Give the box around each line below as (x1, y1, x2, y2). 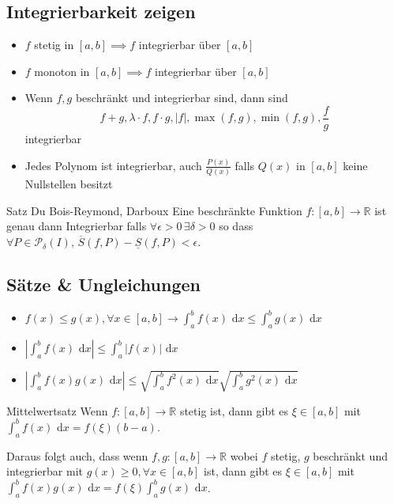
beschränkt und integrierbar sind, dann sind (75, 89, 288, 106)
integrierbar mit (6, 463, 83, 479)
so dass (219, 218, 253, 234)
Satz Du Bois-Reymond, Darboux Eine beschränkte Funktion (6, 202, 302, 218)
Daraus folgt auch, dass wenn (6, 447, 148, 464)
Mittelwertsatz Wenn (6, 402, 108, 419)
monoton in (34, 63, 90, 79)
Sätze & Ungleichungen (6, 272, 201, 297)
